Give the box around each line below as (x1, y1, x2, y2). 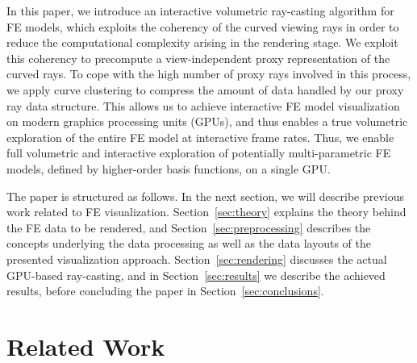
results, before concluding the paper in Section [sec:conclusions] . (6, 282, 324, 299)
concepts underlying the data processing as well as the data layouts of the (6, 235, 372, 252)
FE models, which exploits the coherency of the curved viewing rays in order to (6, 18, 399, 35)
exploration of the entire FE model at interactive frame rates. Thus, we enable (6, 128, 394, 145)
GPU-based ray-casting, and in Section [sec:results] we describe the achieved (6, 266, 386, 283)
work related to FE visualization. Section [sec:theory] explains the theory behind (6, 203, 407, 220)
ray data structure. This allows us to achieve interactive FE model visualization (6, 97, 400, 114)
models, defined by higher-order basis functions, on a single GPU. (6, 160, 331, 177)
